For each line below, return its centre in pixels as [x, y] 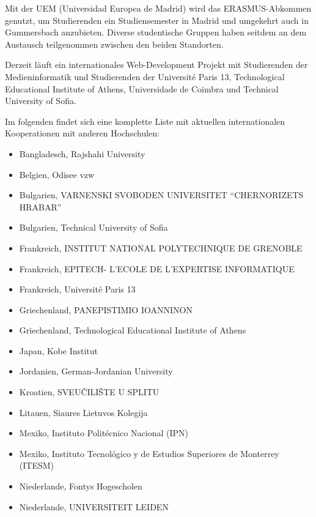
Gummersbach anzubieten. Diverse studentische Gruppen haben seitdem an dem [156, 32]
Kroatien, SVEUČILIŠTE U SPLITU [89, 392]
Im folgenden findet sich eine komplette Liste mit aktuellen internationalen [145, 121]
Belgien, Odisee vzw [57, 174]
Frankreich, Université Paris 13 [77, 289]
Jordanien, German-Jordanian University [96, 371]
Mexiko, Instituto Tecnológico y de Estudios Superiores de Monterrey [149, 453]
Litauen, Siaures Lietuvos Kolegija [83, 412]
